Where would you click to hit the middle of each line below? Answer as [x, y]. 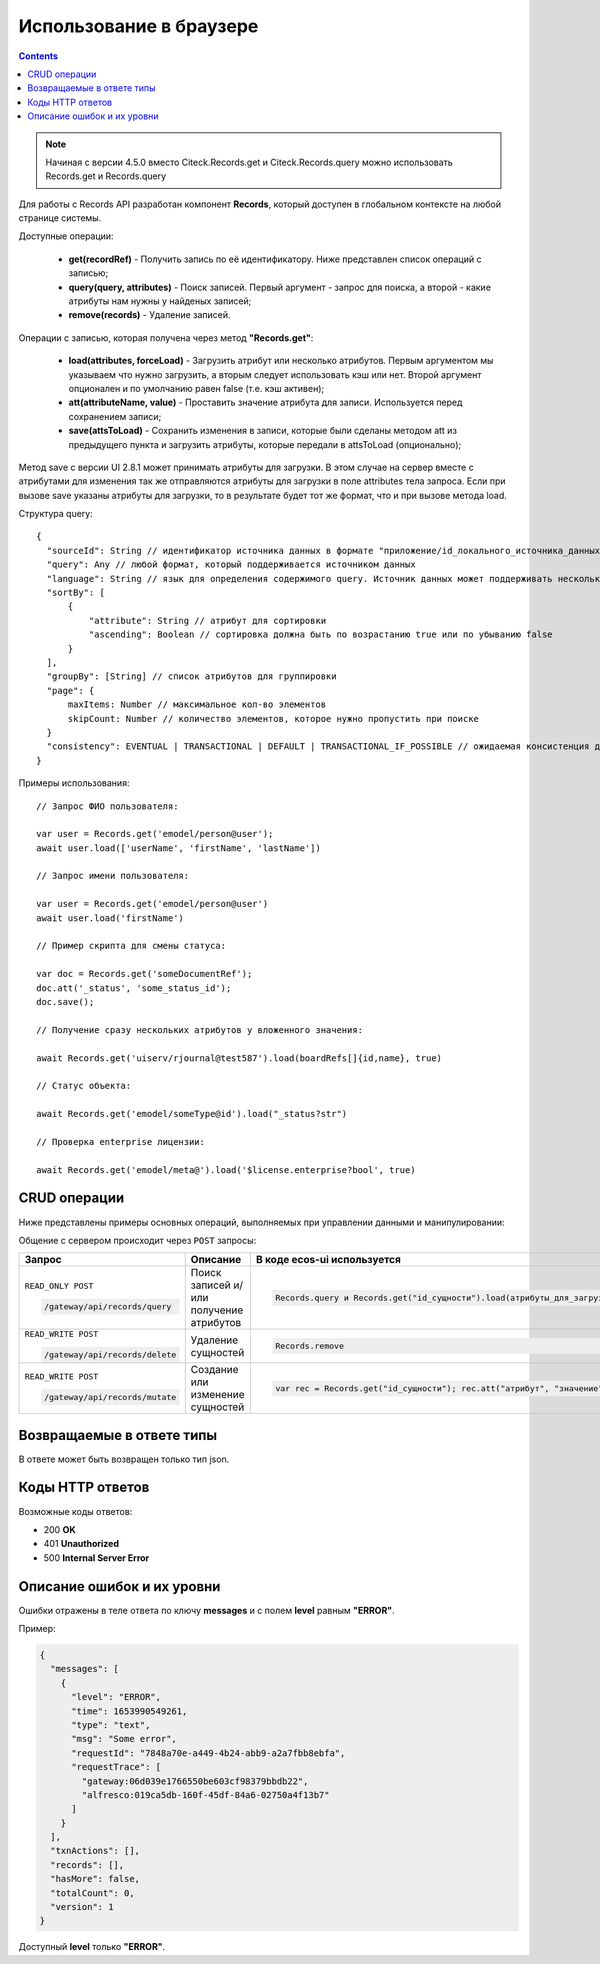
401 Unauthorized [81, 1544]
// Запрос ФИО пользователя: [107, 806]
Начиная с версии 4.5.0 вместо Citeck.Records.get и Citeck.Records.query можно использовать [249, 162]
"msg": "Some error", [124, 1739]
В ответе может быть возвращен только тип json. [124, 1459]
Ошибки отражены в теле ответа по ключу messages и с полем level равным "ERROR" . [206, 1610]
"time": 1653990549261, [129, 1711]
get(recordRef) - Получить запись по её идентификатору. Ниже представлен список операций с [275, 259]
